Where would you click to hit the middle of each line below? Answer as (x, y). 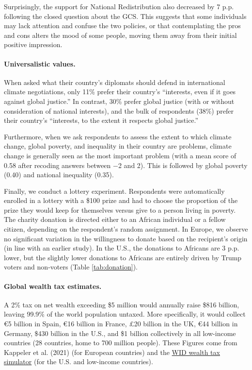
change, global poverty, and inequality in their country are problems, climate (118, 146)
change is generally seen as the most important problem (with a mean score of (120, 155)
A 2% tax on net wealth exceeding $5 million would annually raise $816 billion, (122, 304)
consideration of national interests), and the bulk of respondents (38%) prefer (119, 110)
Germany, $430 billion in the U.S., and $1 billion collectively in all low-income (120, 333)
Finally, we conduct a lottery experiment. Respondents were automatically (114, 191)
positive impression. (33, 44)
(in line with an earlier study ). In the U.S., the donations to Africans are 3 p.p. (122, 248)
